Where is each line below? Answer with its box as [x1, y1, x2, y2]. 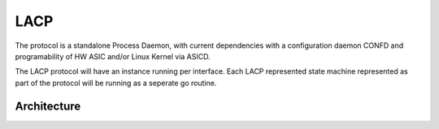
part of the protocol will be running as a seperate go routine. [15, 78, 217, 88]
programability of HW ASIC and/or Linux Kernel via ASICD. [15, 51, 211, 61]
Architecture [15, 99, 81, 113]
